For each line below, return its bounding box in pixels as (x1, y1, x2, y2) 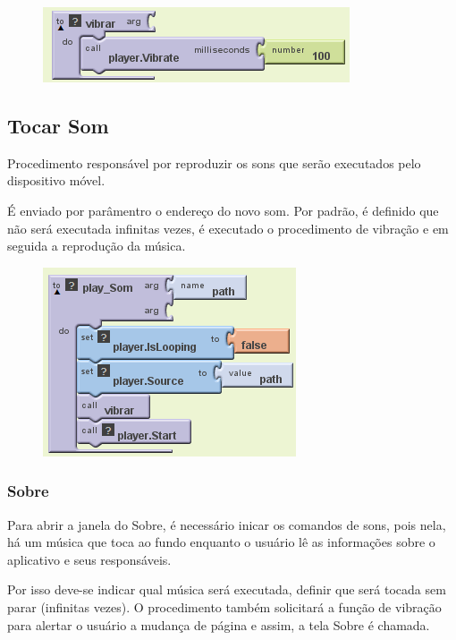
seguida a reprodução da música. (7, 236, 186, 255)
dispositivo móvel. (7, 171, 106, 190)
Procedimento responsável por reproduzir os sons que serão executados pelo (7, 153, 421, 172)
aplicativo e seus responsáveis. (7, 550, 172, 568)
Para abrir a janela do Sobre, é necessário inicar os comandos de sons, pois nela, (7, 515, 446, 533)
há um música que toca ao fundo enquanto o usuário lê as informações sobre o (7, 533, 435, 551)
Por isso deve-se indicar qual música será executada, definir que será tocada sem (7, 580, 446, 599)
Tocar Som (7, 111, 109, 139)
